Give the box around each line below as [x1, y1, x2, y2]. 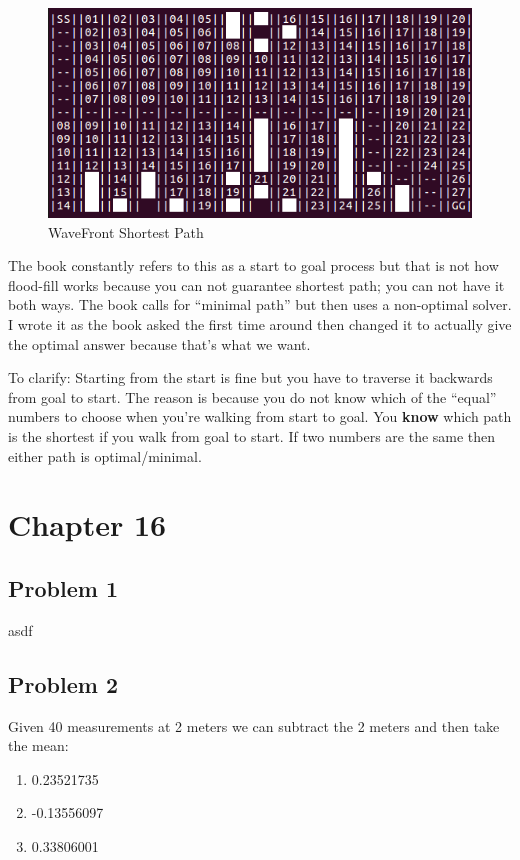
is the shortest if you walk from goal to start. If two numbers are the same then [8, 425, 496, 446]
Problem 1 [8, 572, 118, 603]
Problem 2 [8, 668, 118, 699]
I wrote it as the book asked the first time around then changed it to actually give [8, 314, 512, 334]
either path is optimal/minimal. [8, 445, 202, 466]
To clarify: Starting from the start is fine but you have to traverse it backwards [8, 367, 493, 388]
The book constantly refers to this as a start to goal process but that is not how [8, 255, 499, 276]
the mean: [8, 735, 69, 756]
